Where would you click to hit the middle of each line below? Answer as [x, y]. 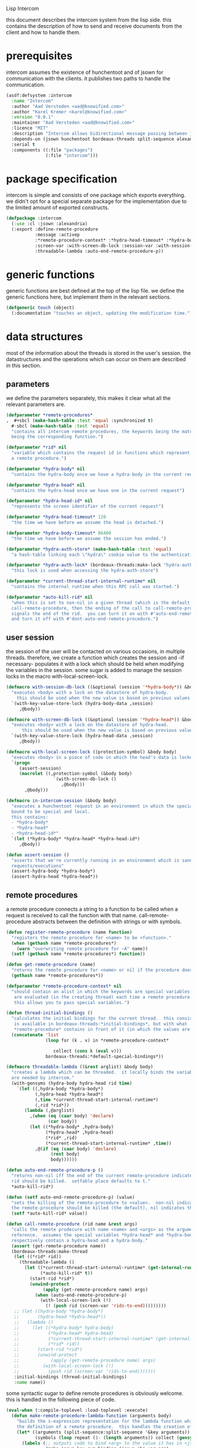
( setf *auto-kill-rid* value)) [50, 1213]
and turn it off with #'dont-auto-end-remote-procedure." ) [85, 619]
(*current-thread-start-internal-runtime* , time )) [108, 1143]
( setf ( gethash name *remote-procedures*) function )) [78, 954]
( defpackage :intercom [34, 218]
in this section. [24, 365]
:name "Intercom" [33, 101]
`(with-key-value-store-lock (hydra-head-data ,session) [82, 736]
